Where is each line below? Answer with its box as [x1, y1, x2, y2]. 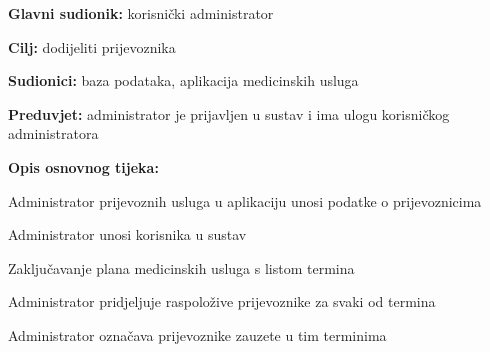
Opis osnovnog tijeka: [8, 156, 159, 177]
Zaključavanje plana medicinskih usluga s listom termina [8, 257, 355, 278]
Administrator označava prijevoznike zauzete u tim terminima [8, 324, 387, 345]
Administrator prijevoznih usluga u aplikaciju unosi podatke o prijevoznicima [8, 190, 482, 211]
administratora [8, 123, 99, 144]
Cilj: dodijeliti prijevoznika [8, 36, 176, 57]
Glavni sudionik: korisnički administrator [8, 3, 274, 23]
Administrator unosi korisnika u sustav [8, 224, 247, 245]
